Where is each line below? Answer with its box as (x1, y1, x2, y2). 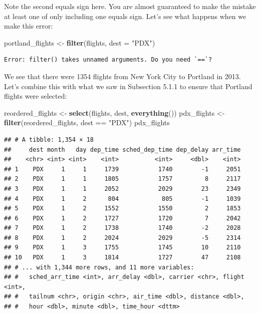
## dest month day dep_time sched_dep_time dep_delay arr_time (4, 146, 241, 153)
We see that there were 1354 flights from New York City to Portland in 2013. (4, 71, 241, 81)
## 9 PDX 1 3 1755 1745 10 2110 (4, 244, 241, 251)
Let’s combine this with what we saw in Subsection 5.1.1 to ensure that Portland (4, 81, 252, 91)
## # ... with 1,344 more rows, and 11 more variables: (4, 263, 194, 271)
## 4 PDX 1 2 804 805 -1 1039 (4, 195, 241, 202)
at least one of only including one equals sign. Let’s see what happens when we (4, 11, 246, 21)
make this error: (4, 21, 53, 31)
